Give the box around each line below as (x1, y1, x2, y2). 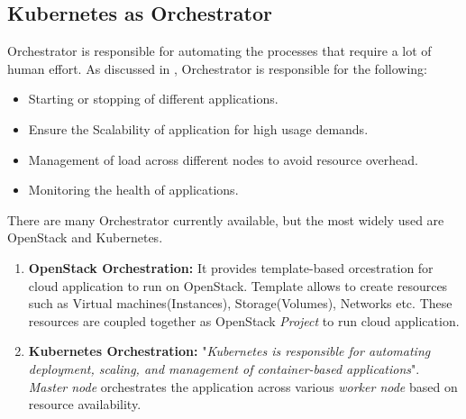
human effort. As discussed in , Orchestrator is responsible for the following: (7, 59, 427, 77)
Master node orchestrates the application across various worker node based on (28, 377, 458, 396)
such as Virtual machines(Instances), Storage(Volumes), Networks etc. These (28, 294, 452, 313)
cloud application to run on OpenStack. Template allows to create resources (28, 276, 448, 295)
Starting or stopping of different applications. (28, 89, 279, 108)
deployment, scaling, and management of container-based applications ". (28, 359, 420, 378)
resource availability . (28, 395, 142, 414)
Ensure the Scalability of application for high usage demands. (28, 119, 369, 138)
